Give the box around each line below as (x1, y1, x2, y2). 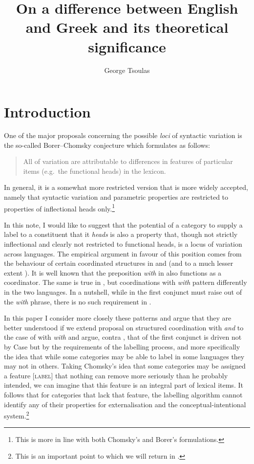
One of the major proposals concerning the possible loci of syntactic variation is (4, 130, 242, 140)
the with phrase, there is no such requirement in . (4, 296, 151, 306)
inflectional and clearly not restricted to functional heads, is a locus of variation (4, 239, 242, 249)
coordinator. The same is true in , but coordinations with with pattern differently (4, 277, 247, 287)
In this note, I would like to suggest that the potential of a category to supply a (4, 219, 243, 230)
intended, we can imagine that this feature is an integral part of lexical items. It (4, 380, 243, 390)
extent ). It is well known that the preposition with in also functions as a (4, 267, 222, 278)
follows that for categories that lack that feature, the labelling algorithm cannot (4, 389, 243, 399)
